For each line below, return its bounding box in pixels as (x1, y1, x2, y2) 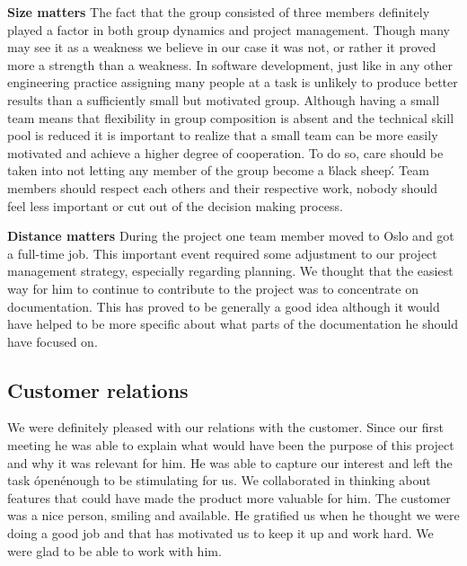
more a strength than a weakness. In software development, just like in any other (7, 55, 453, 74)
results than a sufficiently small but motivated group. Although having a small (7, 90, 440, 109)
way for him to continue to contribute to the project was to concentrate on (7, 279, 419, 297)
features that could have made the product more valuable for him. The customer (7, 488, 451, 507)
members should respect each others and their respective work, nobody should (7, 178, 438, 197)
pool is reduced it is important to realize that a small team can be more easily (7, 126, 438, 145)
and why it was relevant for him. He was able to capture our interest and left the (7, 453, 453, 472)
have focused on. (7, 332, 98, 350)
